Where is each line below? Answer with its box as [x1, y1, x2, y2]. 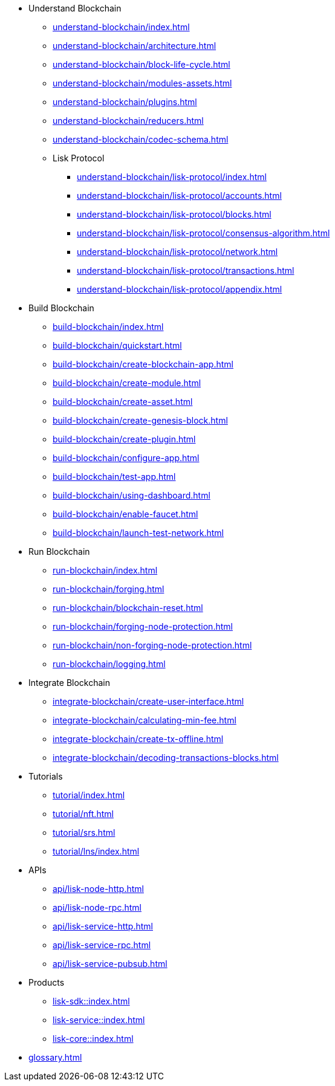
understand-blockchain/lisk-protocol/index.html [77, 172, 267, 182]
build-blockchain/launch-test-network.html [53, 528, 224, 538]
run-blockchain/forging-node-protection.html [53, 621, 233, 632]
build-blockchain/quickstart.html [53, 340, 182, 351]
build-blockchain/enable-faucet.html [53, 509, 198, 519]
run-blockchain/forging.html [53, 584, 164, 594]
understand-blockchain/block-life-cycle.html [53, 59, 230, 69]
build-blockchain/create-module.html [53, 378, 201, 388]
